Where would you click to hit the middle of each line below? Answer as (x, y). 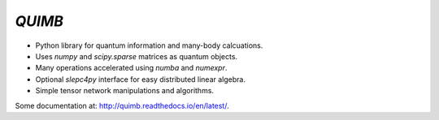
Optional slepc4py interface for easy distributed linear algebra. (140, 79)
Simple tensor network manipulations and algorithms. (125, 91)
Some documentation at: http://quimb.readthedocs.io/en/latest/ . (122, 105)
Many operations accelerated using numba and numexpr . (131, 68)
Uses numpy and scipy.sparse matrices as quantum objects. (137, 56)
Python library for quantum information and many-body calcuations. (149, 45)
